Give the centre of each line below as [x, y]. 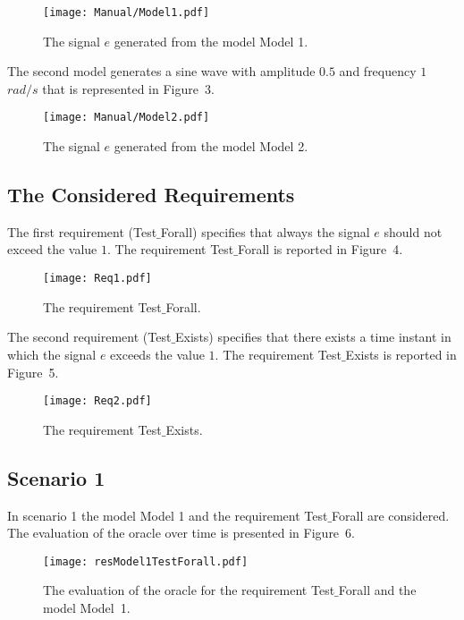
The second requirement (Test [89, 337]
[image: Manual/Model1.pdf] [127, 13]
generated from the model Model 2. [211, 146]
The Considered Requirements [151, 195]
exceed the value [52, 249]
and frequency [378, 71]
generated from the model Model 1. [211, 41]
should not [413, 231]
